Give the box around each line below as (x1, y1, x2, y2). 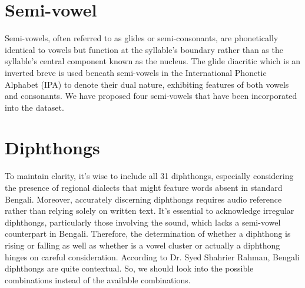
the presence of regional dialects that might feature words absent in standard (5, 181, 283, 193)
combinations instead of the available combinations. (5, 273, 191, 286)
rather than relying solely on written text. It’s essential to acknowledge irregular (5, 204, 294, 217)
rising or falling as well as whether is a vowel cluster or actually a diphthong (5, 239, 280, 251)
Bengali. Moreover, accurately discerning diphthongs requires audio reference (5, 193, 282, 205)
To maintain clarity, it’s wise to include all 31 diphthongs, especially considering (5, 170, 294, 182)
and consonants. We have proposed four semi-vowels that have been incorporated (5, 90, 297, 102)
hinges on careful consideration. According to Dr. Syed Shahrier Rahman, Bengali (5, 250, 300, 263)
